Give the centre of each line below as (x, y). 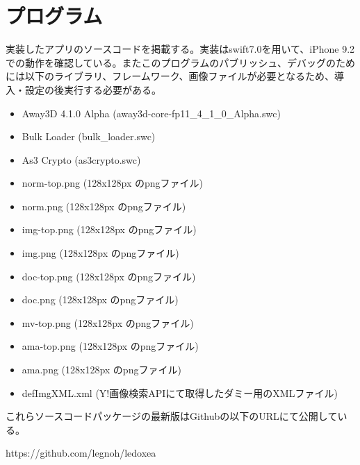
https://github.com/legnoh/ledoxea (81, 453)
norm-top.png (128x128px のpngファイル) (113, 183)
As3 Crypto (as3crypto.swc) (81, 159)
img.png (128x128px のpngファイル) (100, 253)
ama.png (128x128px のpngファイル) (101, 370)
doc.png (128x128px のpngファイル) (100, 299)
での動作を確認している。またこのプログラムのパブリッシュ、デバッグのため (180, 62)
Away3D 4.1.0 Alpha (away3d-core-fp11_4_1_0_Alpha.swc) (151, 113)
